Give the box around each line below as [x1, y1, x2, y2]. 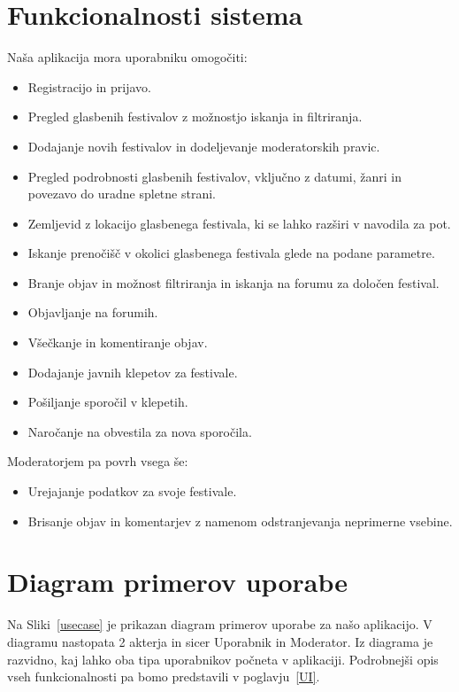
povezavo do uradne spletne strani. [27, 184, 216, 203]
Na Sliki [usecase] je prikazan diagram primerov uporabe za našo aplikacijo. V [7, 615, 432, 634]
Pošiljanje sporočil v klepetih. [27, 393, 188, 411]
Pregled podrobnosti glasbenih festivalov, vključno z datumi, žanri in [27, 167, 402, 185]
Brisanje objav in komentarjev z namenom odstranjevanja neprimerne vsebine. [27, 511, 453, 530]
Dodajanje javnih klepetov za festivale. [27, 362, 238, 381]
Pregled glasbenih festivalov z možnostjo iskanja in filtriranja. [27, 107, 363, 126]
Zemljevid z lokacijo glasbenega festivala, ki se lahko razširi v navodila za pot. [27, 214, 451, 232]
